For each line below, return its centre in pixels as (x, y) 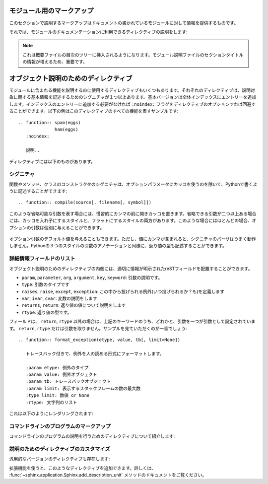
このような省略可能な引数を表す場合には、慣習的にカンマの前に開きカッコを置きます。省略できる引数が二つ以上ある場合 (133, 213)
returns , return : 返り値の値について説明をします (74, 305)
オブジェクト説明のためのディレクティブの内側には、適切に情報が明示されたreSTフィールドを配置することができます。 (131, 269)
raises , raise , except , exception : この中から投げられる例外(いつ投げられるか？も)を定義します (123, 291)
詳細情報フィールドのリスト (42, 259)
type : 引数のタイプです (45, 284)
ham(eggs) (67, 129)
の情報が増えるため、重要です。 (55, 62)
